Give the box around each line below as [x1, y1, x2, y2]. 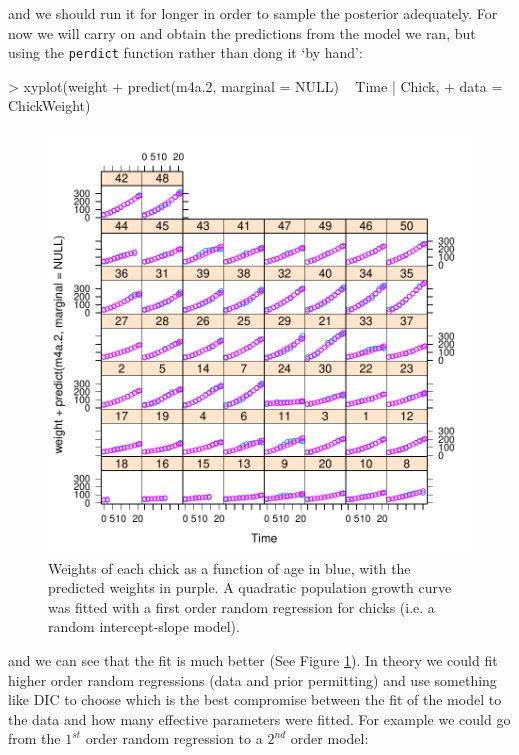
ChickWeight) [8, 95, 91, 116]
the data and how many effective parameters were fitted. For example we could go [8, 708, 511, 729]
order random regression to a [85, 728, 263, 749]
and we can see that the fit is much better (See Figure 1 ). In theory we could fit [8, 650, 498, 670]
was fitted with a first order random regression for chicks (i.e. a [48, 596, 435, 617]
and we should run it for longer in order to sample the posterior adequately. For [8, 3, 498, 23]
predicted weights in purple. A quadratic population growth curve [48, 577, 452, 598]
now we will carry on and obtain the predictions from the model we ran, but [8, 22, 476, 43]
